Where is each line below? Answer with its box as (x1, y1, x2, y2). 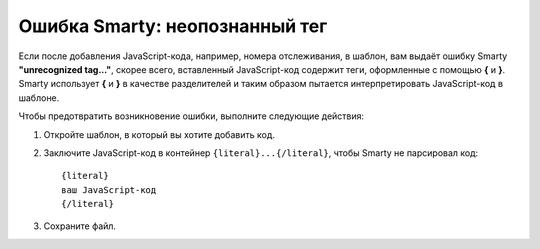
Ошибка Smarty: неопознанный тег (18, 15, 328, 37)
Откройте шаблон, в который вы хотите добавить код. (43, 128, 275, 140)
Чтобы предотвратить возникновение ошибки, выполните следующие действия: (18, 110, 365, 122)
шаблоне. (18, 91, 60, 104)
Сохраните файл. (43, 220, 117, 232)
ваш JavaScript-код (61, 184, 157, 195)
